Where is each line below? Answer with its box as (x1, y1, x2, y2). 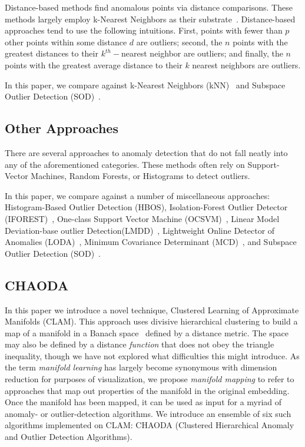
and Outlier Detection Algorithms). (5, 431, 132, 443)
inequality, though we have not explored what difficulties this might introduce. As (5, 349, 300, 362)
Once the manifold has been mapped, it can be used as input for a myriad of (5, 396, 282, 408)
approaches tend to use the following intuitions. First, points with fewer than (5, 24, 283, 37)
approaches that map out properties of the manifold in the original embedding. (5, 384, 290, 396)
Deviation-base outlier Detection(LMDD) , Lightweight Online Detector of (5, 224, 275, 236)
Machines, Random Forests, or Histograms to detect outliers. (31, 170, 250, 182)
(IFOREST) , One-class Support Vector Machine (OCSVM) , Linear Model (5, 212, 280, 224)
